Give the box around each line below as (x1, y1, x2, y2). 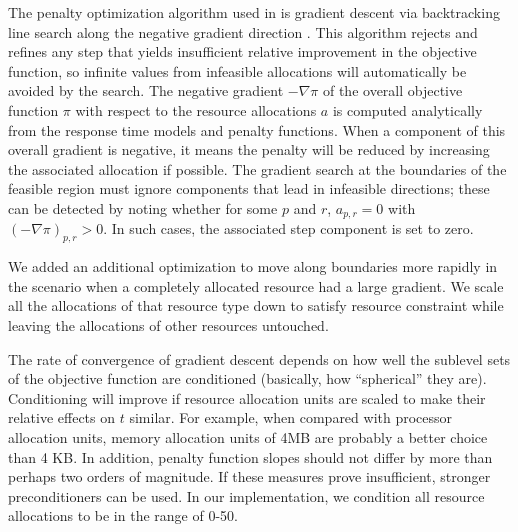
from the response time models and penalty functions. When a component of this (8, 119, 506, 140)
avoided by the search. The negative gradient (8, 80, 284, 101)
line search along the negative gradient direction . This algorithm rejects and (8, 21, 478, 42)
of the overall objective (322, 80, 463, 101)
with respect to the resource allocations (75, 99, 317, 120)
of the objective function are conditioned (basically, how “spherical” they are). (8, 368, 487, 389)
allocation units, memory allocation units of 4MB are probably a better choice (8, 426, 488, 447)
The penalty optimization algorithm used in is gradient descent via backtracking (8, 2, 500, 22)
